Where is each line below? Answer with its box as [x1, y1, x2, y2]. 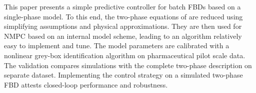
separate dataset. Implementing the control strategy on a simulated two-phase [4, 70, 243, 80]
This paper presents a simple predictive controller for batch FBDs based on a [4, 1, 241, 11]
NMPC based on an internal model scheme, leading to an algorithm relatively [4, 30, 242, 41]
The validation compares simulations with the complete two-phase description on [4, 60, 252, 70]
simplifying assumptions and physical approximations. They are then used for [4, 21, 242, 31]
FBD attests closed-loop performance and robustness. [4, 79, 168, 90]
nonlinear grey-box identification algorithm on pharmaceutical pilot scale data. [4, 50, 245, 60]
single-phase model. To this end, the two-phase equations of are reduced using [4, 11, 243, 21]
